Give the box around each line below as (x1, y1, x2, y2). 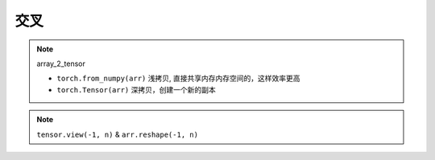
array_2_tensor (36, 59, 86, 68)
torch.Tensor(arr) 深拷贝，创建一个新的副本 (56, 84, 217, 94)
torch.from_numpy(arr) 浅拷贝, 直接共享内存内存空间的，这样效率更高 (56, 73, 300, 84)
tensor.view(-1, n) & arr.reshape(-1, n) (36, 129, 199, 139)
